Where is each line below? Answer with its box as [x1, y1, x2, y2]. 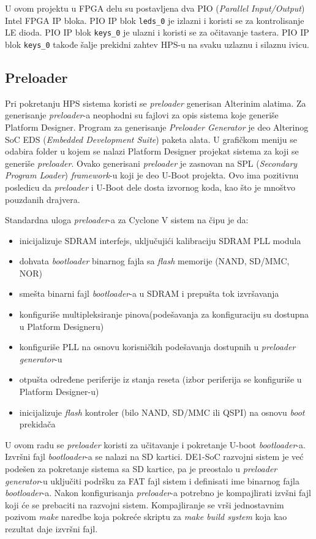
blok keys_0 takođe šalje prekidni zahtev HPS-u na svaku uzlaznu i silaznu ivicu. [5, 37, 309, 50]
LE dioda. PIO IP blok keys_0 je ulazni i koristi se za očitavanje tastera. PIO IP [5, 26, 309, 39]
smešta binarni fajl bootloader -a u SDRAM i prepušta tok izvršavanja [19, 287, 279, 300]
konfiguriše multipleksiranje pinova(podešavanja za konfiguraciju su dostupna [19, 308, 309, 321]
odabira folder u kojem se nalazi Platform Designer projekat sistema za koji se [5, 145, 299, 158]
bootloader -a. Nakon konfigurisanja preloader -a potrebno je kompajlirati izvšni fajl [5, 486, 311, 499]
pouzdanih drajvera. [5, 193, 80, 205]
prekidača [19, 418, 56, 430]
